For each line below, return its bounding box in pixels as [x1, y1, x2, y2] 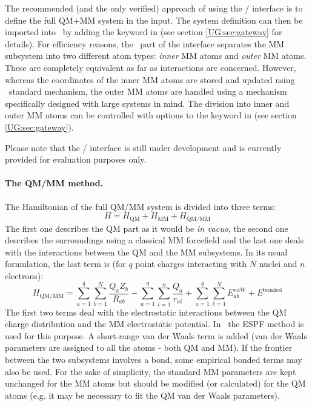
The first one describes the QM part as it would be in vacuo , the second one [5, 222, 288, 234]
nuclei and [259, 257, 297, 270]
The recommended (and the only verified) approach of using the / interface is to [5, 2, 303, 14]
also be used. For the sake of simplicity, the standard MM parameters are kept [5, 365, 296, 377]
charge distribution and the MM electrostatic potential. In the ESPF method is [5, 317, 304, 330]
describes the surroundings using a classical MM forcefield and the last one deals [5, 234, 304, 246]
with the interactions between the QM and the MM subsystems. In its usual [5, 245, 288, 258]
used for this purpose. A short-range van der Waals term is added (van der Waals [5, 329, 307, 342]
